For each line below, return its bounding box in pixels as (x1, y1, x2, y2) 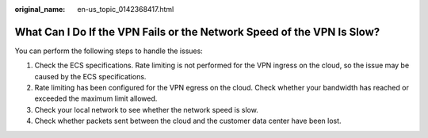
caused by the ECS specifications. (34, 71, 147, 81)
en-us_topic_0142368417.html (77, 5, 174, 13)
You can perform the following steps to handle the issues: (14, 46, 204, 56)
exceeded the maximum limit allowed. (34, 94, 158, 103)
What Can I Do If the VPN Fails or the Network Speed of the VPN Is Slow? (14, 25, 380, 39)
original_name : (14, 5, 66, 13)
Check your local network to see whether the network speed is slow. (34, 105, 259, 114)
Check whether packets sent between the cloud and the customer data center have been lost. (34, 116, 342, 126)
